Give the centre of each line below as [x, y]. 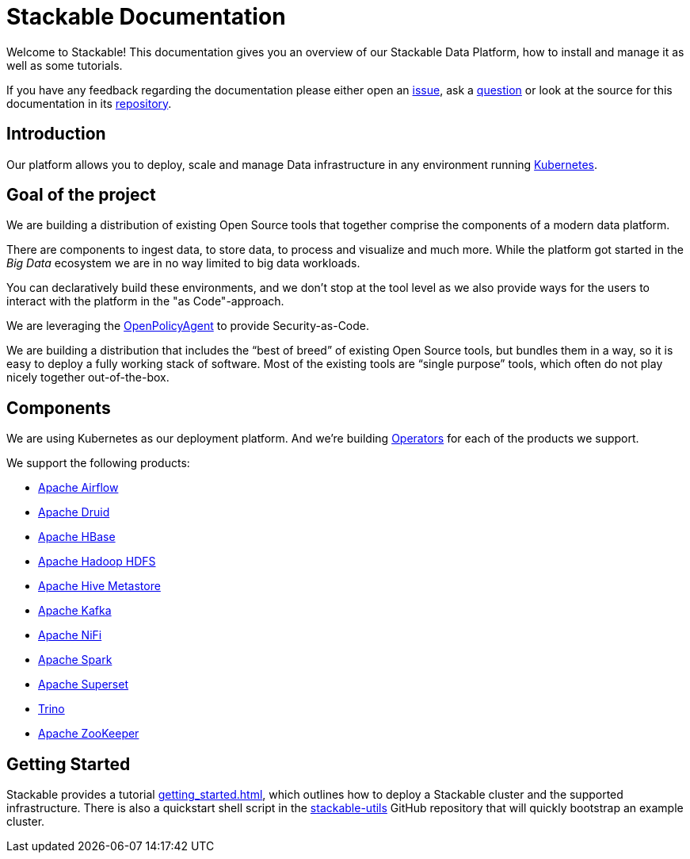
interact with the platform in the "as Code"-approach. [145, 301]
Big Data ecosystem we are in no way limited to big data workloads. [183, 263]
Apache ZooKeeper [89, 734]
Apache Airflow [78, 488]
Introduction [56, 134]
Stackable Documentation [146, 17]
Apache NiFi [70, 635]
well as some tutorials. [65, 65]
